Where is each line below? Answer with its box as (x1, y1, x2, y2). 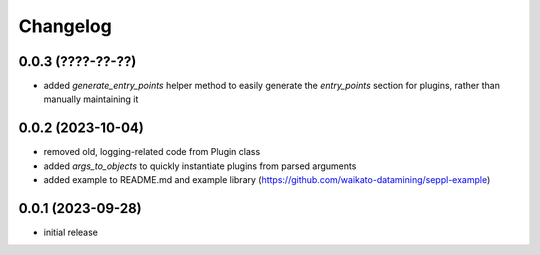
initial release (43, 226, 99, 239)
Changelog (18, 15, 112, 37)
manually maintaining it (43, 93, 139, 105)
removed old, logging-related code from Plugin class (43, 146, 261, 158)
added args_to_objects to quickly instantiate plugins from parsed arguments (43, 160, 357, 172)
